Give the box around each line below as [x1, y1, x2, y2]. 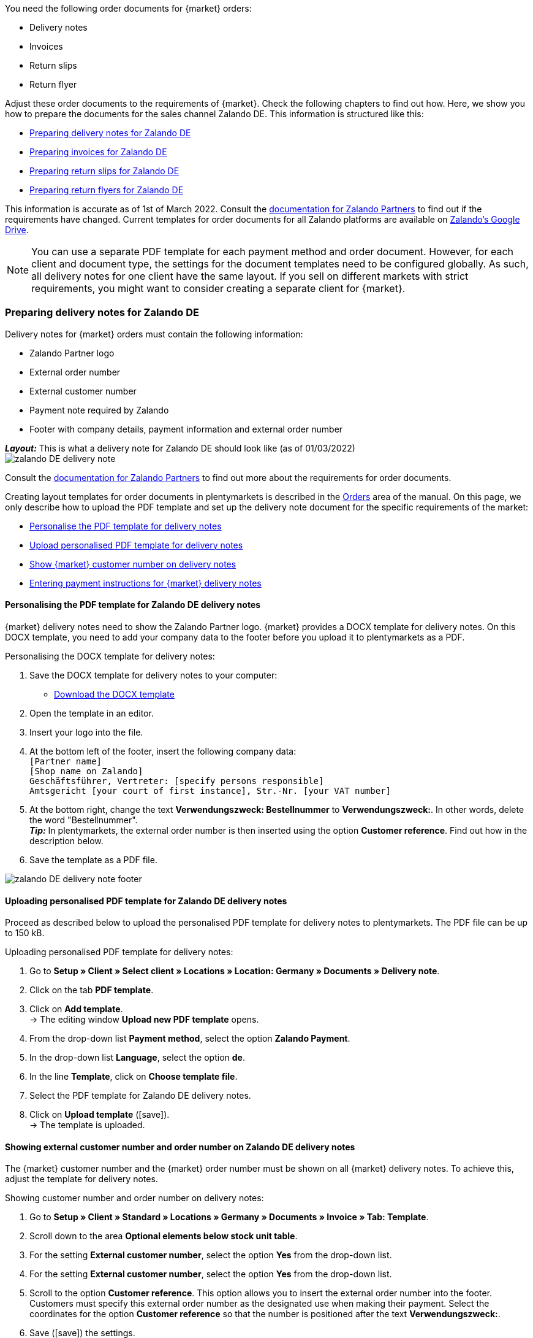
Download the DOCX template [54, 688, 175, 699]
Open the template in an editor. [29, 707, 154, 718]
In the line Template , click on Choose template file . [29, 1071, 238, 1082]
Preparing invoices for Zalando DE [29, 147, 167, 157]
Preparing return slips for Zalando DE [29, 166, 180, 176]
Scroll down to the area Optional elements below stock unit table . [29, 1231, 298, 1242]
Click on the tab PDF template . [29, 985, 154, 996]
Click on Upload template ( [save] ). [29, 1109, 170, 1120]
